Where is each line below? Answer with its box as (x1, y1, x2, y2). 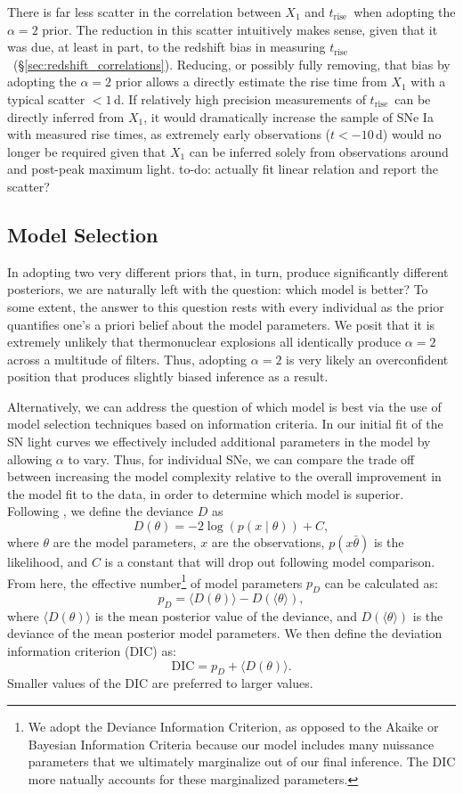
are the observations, (211, 533, 325, 552)
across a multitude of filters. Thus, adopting (7, 349, 248, 368)
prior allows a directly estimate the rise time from (115, 72, 387, 91)
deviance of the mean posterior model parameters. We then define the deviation (7, 624, 443, 643)
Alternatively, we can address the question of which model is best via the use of (7, 397, 442, 415)
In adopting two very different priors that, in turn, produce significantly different (7, 262, 449, 281)
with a (410, 72, 446, 91)
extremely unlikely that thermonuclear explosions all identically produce (7, 332, 402, 351)
